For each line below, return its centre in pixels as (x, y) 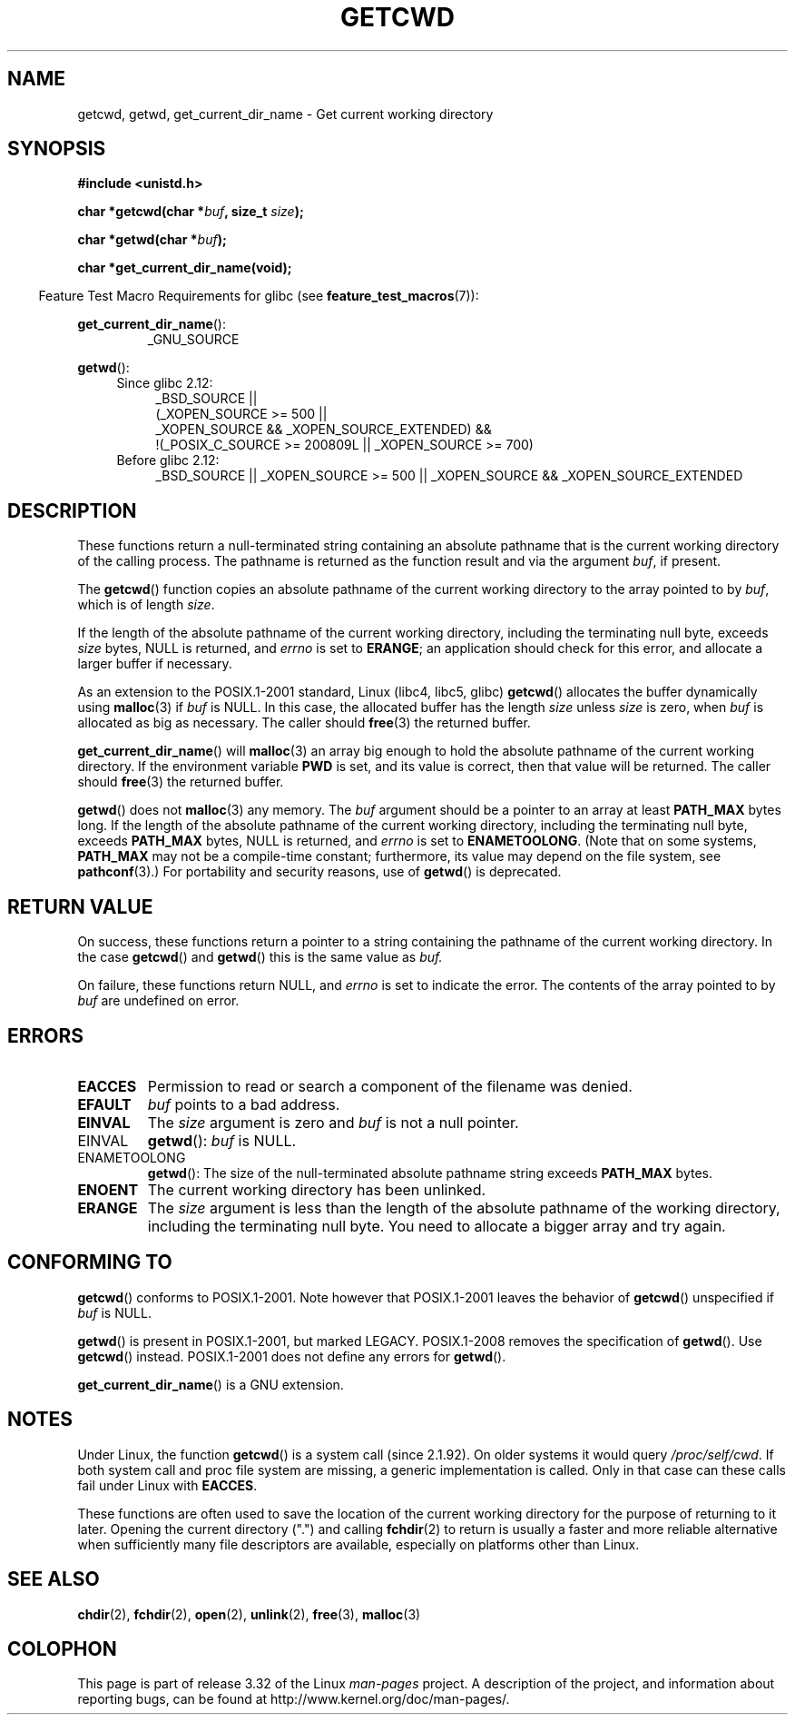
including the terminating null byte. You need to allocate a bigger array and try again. (437, 1226)
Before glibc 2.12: (168, 460)
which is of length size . (146, 605)
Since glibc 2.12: (165, 383)
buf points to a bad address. (244, 1104)
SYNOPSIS (57, 149)
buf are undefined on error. (158, 1001)
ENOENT (108, 1189)
